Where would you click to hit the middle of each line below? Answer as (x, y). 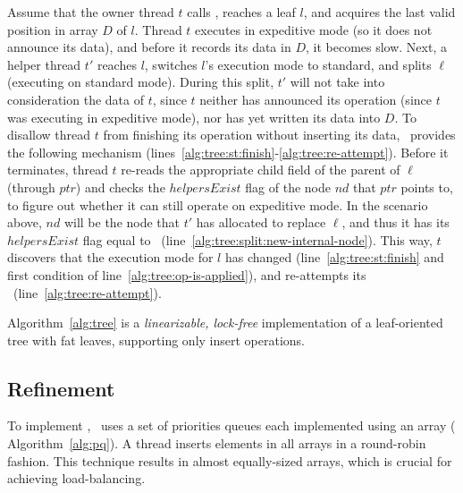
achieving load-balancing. (76, 478)
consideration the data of (76, 99)
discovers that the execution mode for (110, 257)
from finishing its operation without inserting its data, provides (279, 135)
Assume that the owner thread (91, 12)
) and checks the (120, 187)
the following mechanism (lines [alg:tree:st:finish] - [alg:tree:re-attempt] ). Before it (228, 152)
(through (31, 187)
